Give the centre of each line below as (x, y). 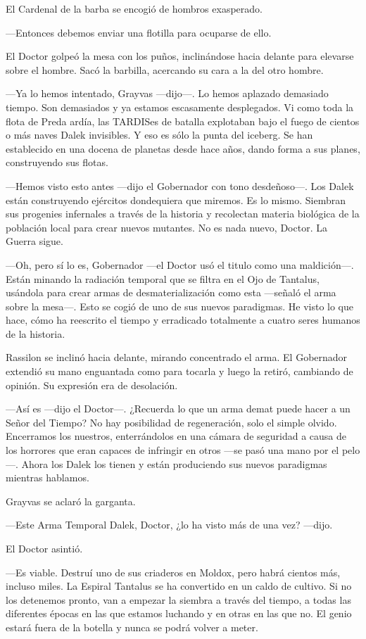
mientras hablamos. (48, 477)
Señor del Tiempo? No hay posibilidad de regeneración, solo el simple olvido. (171, 422)
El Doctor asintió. (44, 548)
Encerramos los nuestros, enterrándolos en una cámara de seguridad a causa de (176, 436)
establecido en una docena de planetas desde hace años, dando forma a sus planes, (183, 148)
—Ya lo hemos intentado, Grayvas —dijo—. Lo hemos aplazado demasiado (167, 93)
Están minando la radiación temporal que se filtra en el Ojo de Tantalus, (163, 278)
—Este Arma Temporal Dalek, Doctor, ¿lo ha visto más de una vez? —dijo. (169, 525)
